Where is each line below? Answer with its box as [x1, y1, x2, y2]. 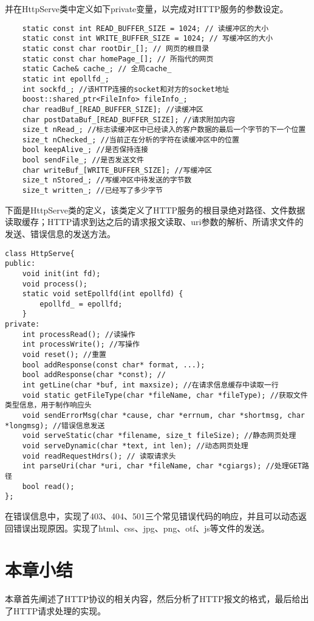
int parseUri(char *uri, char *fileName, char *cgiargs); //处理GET [22, 462, 302, 471]
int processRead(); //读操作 [22, 330, 135, 339]
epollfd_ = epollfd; [39, 299, 123, 308]
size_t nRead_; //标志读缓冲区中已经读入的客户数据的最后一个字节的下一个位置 [22, 125, 306, 134]
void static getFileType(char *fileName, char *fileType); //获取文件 [22, 390, 308, 400]
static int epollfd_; [22, 74, 109, 83]
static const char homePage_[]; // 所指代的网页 [22, 54, 214, 63]
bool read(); [22, 482, 75, 491]
